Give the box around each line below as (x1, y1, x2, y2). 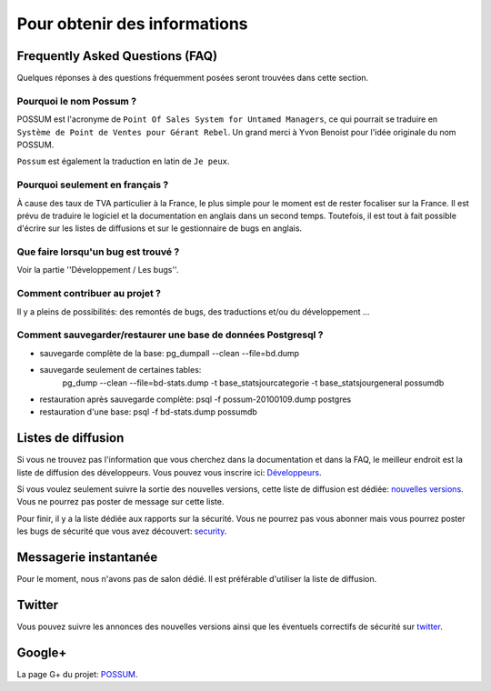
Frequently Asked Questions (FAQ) (16, 48, 218, 64)
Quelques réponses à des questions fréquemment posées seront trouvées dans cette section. (16, 73, 369, 84)
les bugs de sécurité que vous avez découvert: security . (16, 526, 227, 536)
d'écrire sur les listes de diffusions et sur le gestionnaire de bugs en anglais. (16, 223, 303, 234)
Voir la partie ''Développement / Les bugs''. (16, 265, 179, 275)
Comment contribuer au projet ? (16, 287, 161, 300)
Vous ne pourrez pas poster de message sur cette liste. (16, 496, 225, 507)
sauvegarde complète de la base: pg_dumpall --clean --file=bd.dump (39, 347, 300, 358)
